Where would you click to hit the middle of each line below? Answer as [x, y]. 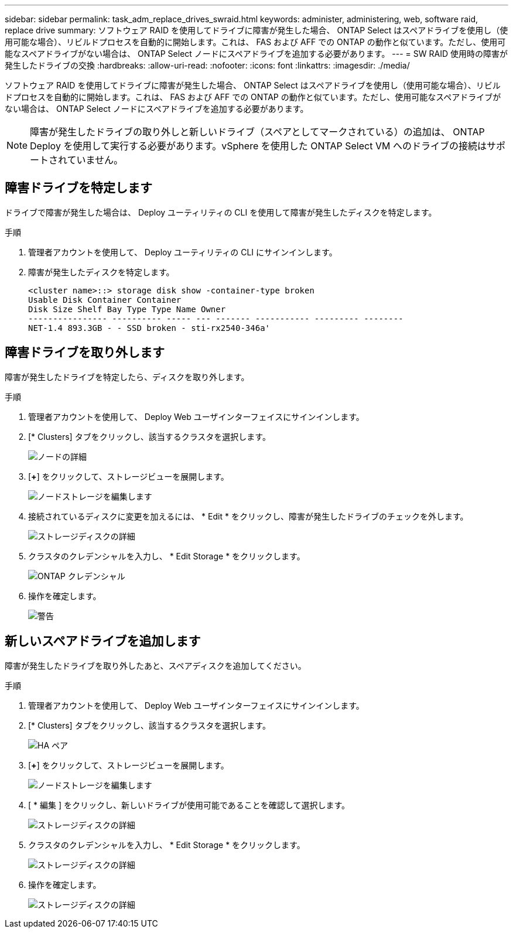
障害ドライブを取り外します [85, 353]
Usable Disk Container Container [105, 300]
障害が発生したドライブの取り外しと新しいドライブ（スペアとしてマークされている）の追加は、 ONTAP [257, 132]
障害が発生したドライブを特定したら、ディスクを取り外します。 [127, 377]
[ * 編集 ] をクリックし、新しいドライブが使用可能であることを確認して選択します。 [189, 805]
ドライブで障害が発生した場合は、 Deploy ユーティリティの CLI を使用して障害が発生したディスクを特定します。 [221, 212]
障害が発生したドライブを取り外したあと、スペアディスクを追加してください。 [155, 665]
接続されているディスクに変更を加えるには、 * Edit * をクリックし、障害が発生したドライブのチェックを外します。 [248, 516]
